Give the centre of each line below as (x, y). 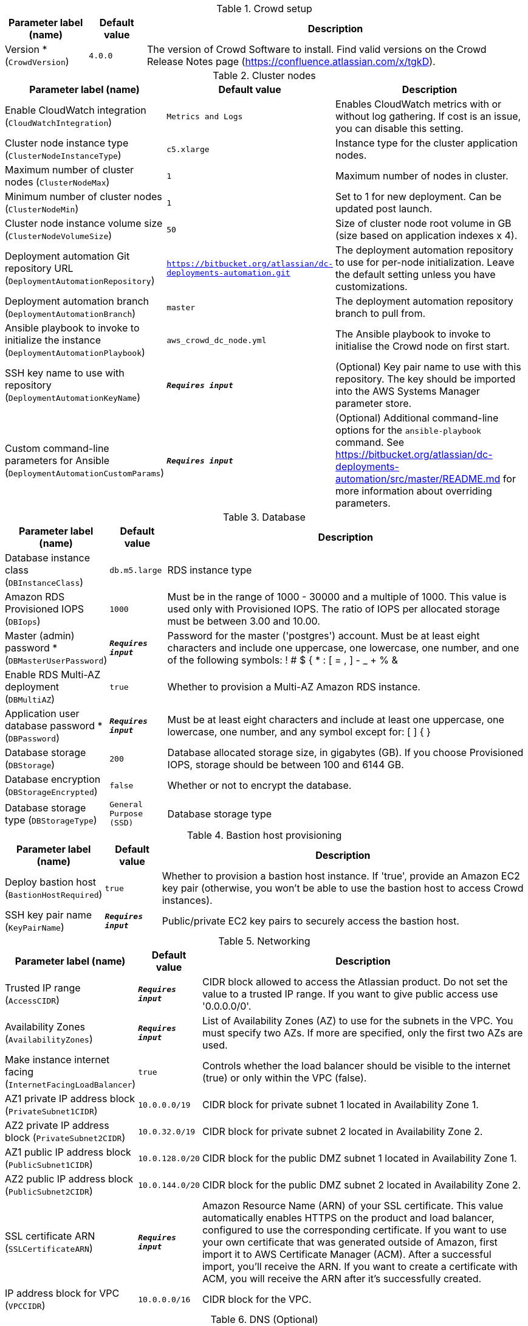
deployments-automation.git (228, 273)
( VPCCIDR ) (25, 1305)
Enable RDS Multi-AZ (53, 675)
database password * (54, 726)
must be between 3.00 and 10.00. (244, 621)
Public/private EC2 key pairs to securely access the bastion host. (310, 921)
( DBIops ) (23, 621)
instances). (187, 900)
